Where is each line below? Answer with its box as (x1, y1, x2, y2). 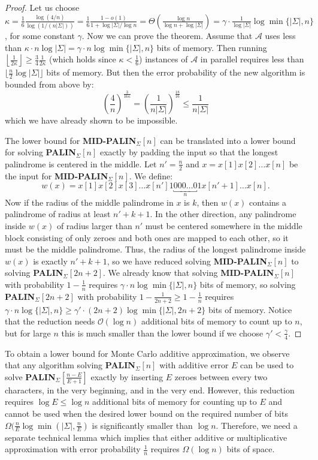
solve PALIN (5, 370, 56, 383)
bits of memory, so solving (199, 278, 296, 290)
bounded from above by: (5, 78, 94, 91)
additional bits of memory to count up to (141, 315, 292, 327)
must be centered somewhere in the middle (145, 220, 302, 232)
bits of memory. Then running (156, 41, 267, 53)
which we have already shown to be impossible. (5, 114, 178, 127)
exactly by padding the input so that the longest (99, 146, 278, 158)
